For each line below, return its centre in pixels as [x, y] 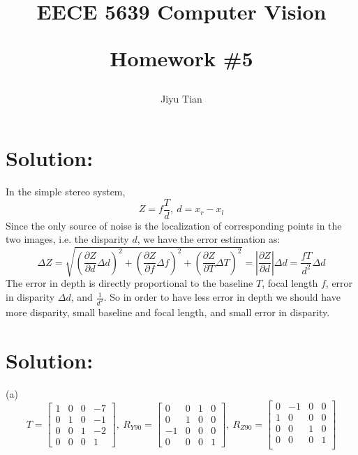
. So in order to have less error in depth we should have [222, 297]
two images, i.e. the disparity [67, 239]
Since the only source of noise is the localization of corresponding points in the [174, 225]
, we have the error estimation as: [209, 239]
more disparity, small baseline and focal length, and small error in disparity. [168, 312]
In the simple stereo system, [66, 192]
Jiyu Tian [181, 98]
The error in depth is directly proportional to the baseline [129, 283]
